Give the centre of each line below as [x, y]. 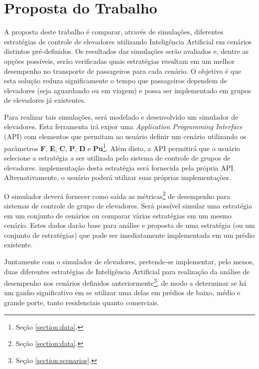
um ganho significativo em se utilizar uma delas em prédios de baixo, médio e [122, 292]
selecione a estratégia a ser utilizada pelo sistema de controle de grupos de [117, 157]
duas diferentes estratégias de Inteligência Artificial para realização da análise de [127, 271]
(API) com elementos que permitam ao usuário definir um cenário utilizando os [125, 136]
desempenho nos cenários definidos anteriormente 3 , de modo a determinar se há [126, 282]
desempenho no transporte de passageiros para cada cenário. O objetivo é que [123, 71]
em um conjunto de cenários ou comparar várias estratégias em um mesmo [118, 215]
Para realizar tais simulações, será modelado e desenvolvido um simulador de [121, 116]
